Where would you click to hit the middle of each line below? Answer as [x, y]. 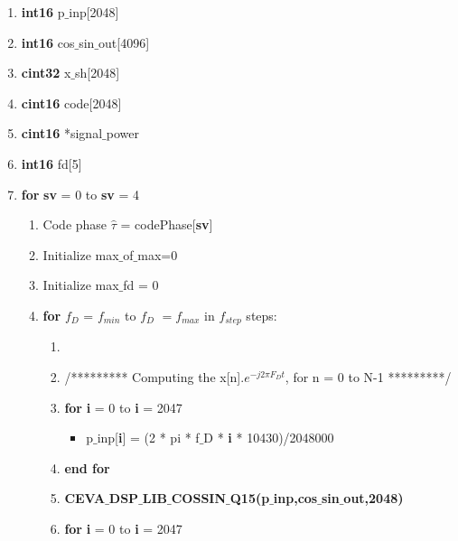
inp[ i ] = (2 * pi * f [148, 438]
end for [87, 467]
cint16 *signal [62, 133]
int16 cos [48, 42]
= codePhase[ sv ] [167, 224]
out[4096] [124, 42]
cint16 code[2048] [71, 103]
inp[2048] [94, 12]
